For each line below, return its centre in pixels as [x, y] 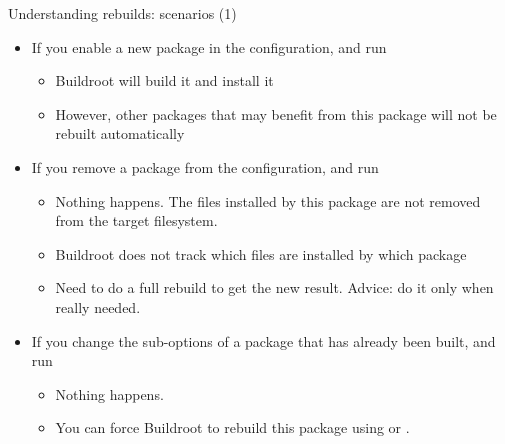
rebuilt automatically [120, 133]
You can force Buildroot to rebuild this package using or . [232, 427]
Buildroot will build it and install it [164, 80]
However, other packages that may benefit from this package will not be [276, 113]
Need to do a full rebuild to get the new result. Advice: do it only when [274, 287]
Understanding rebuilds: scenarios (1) [122, 13]
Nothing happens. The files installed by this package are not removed [268, 200]
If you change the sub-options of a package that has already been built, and [263, 340]
